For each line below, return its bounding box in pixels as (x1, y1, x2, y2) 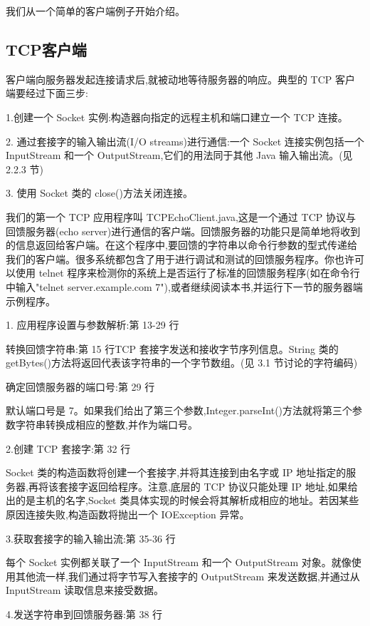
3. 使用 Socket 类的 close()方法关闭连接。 (6, 185, 193, 200)
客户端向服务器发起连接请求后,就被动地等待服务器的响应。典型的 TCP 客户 (6, 71, 355, 86)
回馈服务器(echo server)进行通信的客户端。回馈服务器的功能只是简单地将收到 (6, 223, 361, 238)
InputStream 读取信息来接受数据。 (6, 583, 164, 597)
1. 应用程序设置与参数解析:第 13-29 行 (6, 317, 179, 332)
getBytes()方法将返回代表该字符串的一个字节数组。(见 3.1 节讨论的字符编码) (6, 355, 358, 370)
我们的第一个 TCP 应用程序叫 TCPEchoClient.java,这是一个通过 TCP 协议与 (6, 209, 356, 224)
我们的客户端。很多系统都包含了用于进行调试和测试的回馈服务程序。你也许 (6, 251, 354, 266)
